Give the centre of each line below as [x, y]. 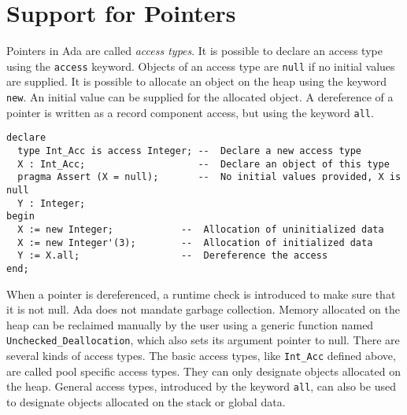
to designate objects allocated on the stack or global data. [146, 401]
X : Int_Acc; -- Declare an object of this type [203, 164]
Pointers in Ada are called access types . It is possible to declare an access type [194, 51]
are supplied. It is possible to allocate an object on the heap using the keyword [197, 81]
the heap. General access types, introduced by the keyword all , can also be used [201, 386]
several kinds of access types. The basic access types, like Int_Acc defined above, [201, 355]
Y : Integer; [52, 203]
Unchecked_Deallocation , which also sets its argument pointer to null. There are [203, 340]
